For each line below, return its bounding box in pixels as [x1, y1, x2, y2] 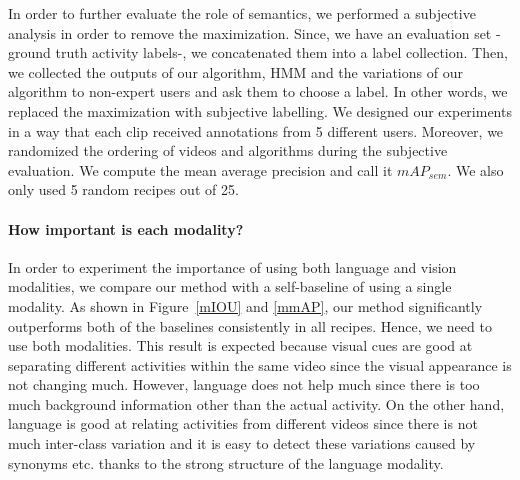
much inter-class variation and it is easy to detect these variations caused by [8, 433, 476, 454]
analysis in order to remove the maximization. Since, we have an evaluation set [8, 22, 492, 43]
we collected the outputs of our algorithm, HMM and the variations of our [8, 61, 463, 82]
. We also [447, 159, 504, 180]
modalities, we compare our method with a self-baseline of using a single [8, 276, 452, 297]
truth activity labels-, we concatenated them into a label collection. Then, [55, 42, 508, 63]
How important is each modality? [8, 218, 244, 239]
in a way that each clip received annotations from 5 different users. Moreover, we [8, 120, 504, 141]
